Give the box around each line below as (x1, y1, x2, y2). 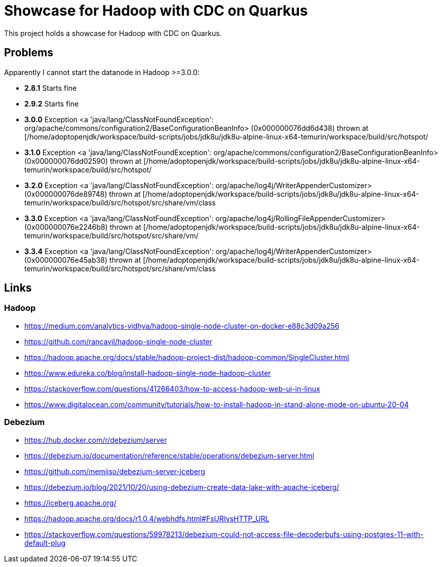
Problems (4, 46, 53, 59)
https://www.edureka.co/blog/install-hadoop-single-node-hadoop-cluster (24, 368, 271, 377)
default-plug (24, 538, 66, 547)
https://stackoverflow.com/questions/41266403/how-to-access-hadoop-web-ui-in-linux (24, 384, 320, 393)
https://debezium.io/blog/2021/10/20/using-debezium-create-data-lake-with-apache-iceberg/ (24, 482, 339, 491)
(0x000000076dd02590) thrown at (24, 156, 142, 165)
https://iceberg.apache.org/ (24, 498, 117, 507)
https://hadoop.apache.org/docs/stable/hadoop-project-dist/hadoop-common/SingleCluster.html (24, 352, 349, 362)
